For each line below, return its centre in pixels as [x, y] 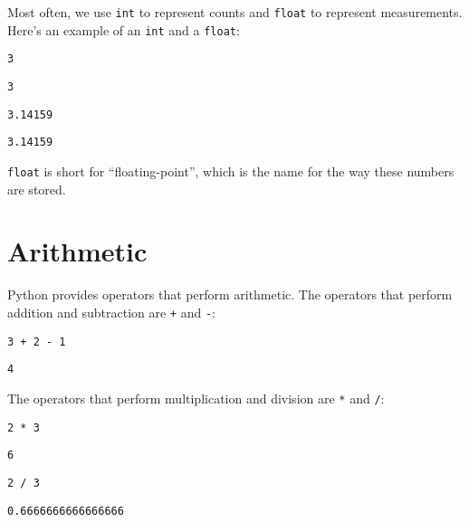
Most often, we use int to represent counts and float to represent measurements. [235, 12]
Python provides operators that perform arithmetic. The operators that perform [230, 294]
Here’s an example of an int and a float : [124, 29]
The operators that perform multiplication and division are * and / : [196, 398]
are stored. [37, 189]
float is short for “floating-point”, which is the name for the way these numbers [231, 171]
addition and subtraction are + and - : [112, 312]
